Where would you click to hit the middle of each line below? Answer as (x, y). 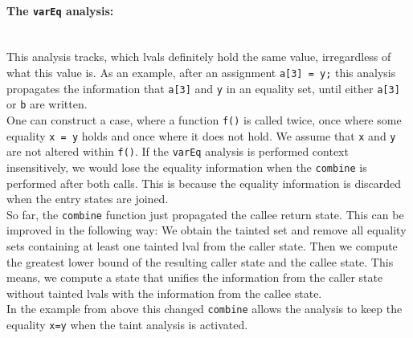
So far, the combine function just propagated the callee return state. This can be (205, 214)
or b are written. (47, 104)
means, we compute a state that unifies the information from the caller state (195, 277)
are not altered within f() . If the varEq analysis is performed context (178, 151)
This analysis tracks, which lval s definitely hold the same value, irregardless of (199, 57)
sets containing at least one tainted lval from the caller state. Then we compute (202, 246)
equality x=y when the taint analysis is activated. (127, 325)
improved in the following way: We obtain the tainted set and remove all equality (206, 230)
